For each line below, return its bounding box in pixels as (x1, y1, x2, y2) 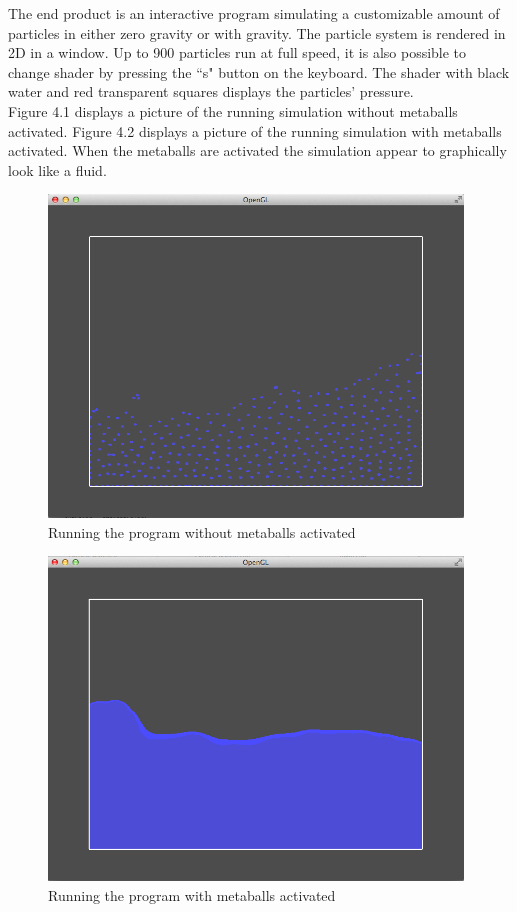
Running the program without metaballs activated (48, 521, 356, 542)
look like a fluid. (8, 159, 107, 180)
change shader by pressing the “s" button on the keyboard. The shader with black (8, 61, 510, 82)
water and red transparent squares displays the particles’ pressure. (8, 81, 414, 102)
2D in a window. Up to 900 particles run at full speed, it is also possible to (8, 42, 467, 63)
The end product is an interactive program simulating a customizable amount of (8, 3, 500, 23)
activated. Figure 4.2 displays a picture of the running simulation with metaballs (8, 120, 502, 141)
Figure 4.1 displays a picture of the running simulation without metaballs (8, 100, 458, 121)
